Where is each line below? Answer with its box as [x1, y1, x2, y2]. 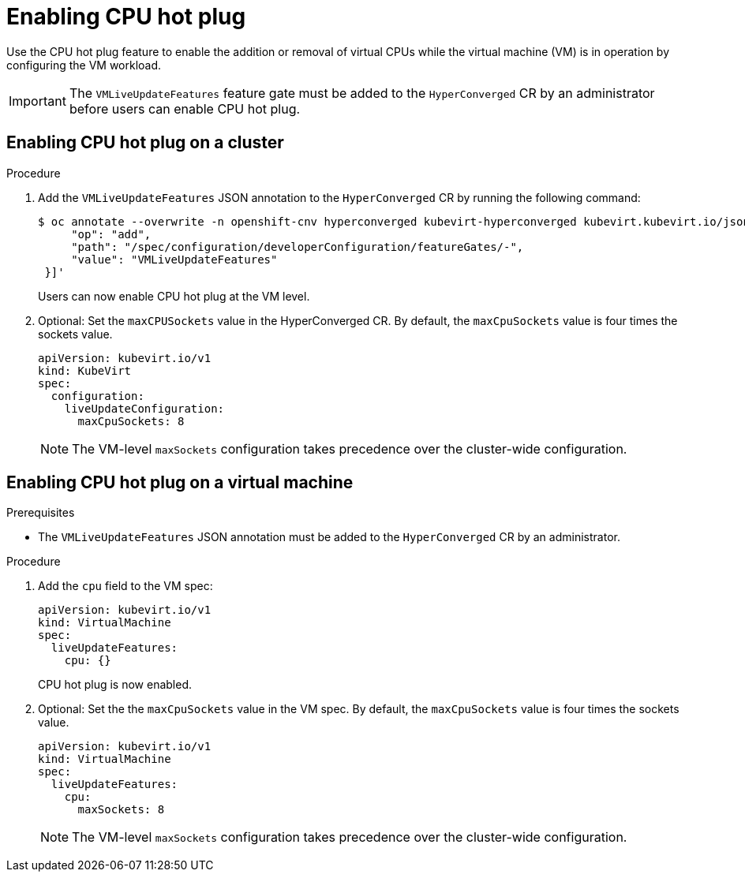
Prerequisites [6, 506, 75, 520]
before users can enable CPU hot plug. [69, 100, 301, 117]
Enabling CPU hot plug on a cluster [6, 133, 284, 153]
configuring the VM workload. [6, 58, 162, 72]
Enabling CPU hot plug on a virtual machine [6, 473, 354, 493]
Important [9, 92, 66, 109]
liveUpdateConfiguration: [64, 402, 225, 415]
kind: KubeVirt [38, 364, 132, 377]
